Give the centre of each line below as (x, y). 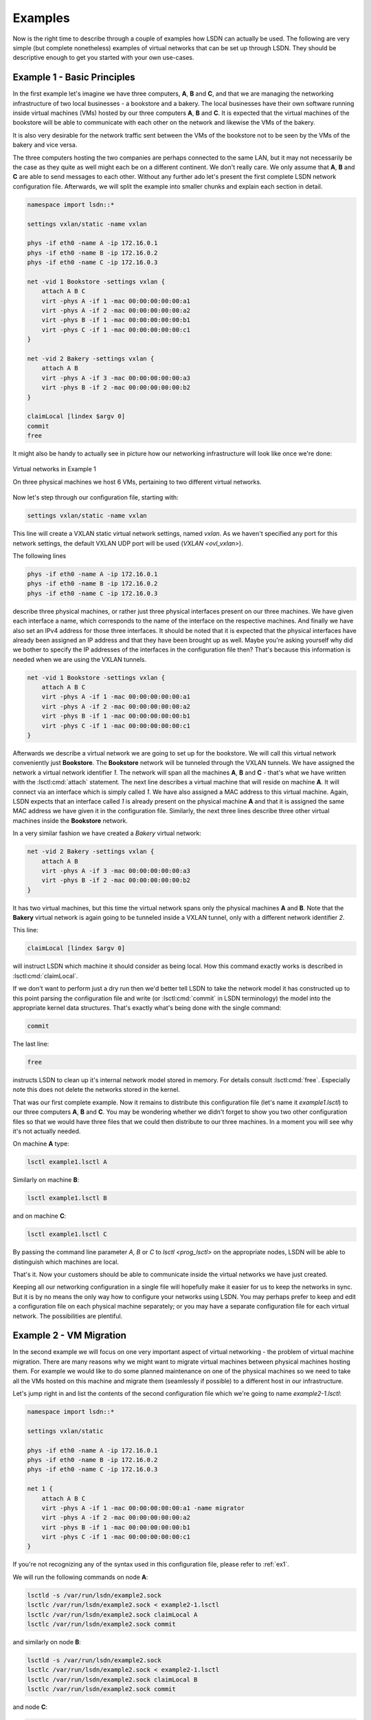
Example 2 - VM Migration (70, 1336)
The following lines (40, 556)
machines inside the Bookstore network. (70, 820)
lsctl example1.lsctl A (67, 1162)
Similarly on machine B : (46, 1180)
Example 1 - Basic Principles (74, 77)
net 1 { (40, 1489)
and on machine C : (40, 1216)
